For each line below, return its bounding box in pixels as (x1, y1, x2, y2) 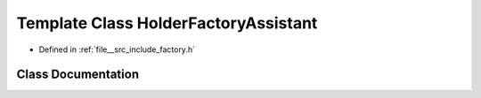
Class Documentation (16, 67, 140, 82)
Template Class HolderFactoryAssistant (16, 13, 318, 33)
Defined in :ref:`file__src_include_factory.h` (38, 44, 196, 55)
